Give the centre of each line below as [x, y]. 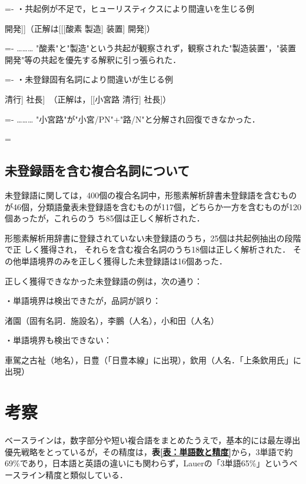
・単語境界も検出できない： [58, 340]
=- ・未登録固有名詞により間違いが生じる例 [89, 79]
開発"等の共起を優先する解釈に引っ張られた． [93, 59]
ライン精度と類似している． [74, 474]
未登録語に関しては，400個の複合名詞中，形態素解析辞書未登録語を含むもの [151, 195]
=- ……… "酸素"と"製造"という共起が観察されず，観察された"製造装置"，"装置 [150, 48]
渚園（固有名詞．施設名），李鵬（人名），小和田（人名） [112, 320]
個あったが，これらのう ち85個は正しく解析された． [105, 218]
